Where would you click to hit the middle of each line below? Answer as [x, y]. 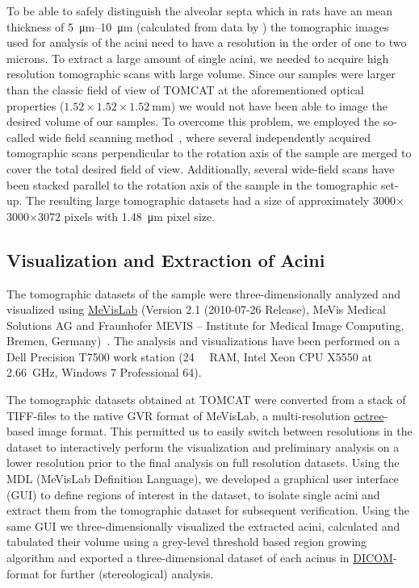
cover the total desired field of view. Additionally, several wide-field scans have [201, 168]
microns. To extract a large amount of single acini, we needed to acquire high [198, 58]
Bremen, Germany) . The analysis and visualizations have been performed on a [203, 341]
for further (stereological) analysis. [128, 573]
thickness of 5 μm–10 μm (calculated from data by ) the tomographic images [198, 26]
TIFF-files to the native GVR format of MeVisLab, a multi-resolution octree [195, 415]
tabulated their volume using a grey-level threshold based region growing [187, 542]
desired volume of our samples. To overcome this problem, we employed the [193, 121]
